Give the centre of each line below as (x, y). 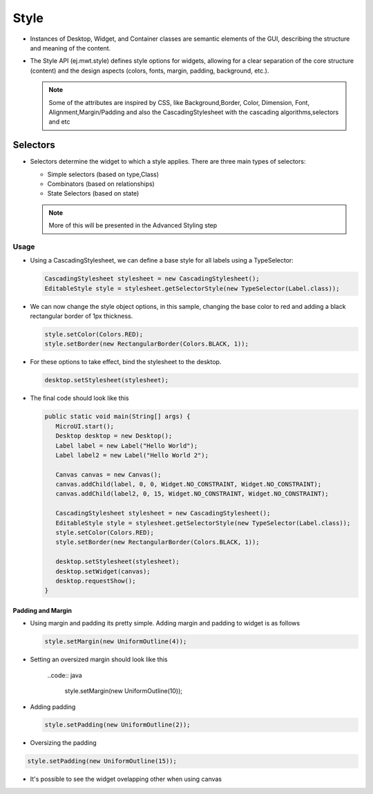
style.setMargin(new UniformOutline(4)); (116, 642)
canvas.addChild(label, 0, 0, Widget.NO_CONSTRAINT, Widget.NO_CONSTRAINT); (189, 484)
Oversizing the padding (63, 743)
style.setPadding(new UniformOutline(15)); (102, 761)
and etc (59, 122)
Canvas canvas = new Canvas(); (108, 474)
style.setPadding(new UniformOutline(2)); (117, 725)
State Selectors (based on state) (93, 193)
